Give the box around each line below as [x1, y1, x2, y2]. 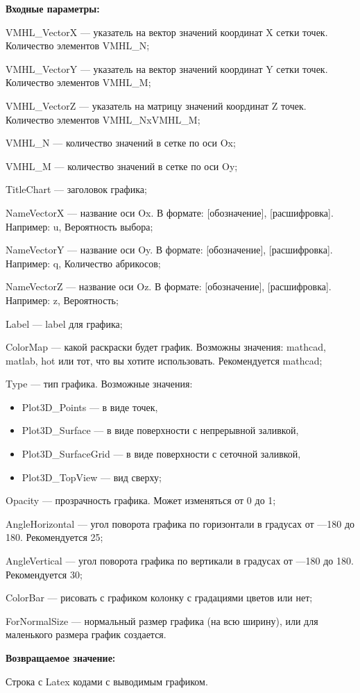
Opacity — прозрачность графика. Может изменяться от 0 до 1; [6, 493, 276, 508]
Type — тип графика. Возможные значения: [6, 376, 193, 391]
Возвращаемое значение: [6, 651, 116, 665]
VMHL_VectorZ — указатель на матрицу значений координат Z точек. [6, 98, 307, 112]
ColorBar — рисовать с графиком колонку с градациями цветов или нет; [6, 590, 313, 605]
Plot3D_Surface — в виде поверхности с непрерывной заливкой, [22, 423, 299, 437]
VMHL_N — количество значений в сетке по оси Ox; [6, 135, 236, 150]
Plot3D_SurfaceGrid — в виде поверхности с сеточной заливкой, [22, 446, 301, 461]
